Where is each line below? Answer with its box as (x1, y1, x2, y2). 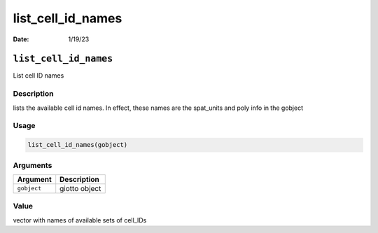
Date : (13, 35, 29, 43)
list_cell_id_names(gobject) (27, 141, 128, 149)
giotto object (59, 183, 101, 193)
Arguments (13, 160, 52, 170)
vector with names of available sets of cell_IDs (13, 216, 147, 224)
